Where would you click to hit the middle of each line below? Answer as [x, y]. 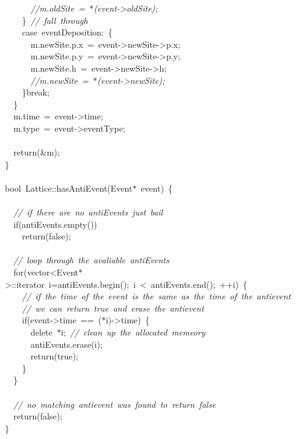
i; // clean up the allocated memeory [133, 332]
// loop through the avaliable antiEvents [91, 260]
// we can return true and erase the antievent [113, 308]
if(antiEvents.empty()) [55, 224]
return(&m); [36, 152]
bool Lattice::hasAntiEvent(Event [69, 188]
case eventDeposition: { [67, 32]
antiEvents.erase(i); [66, 344]
